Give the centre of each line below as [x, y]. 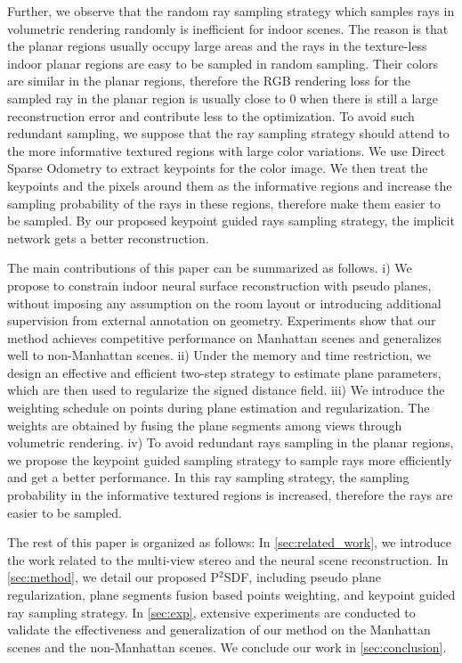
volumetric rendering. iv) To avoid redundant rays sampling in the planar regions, [231, 442]
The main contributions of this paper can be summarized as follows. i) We [210, 268]
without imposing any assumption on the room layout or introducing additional [224, 303]
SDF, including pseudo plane [303, 577]
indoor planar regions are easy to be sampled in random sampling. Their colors [223, 63]
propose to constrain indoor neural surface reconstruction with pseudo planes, [219, 285]
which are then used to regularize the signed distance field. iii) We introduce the [226, 390]
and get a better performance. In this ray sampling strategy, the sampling [208, 477]
